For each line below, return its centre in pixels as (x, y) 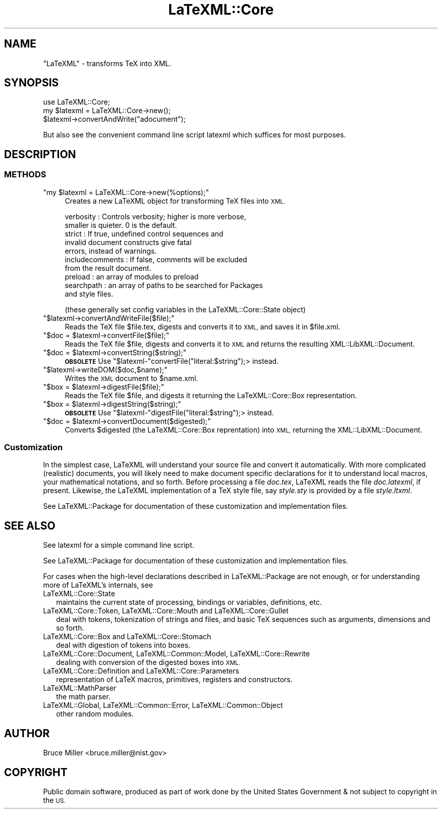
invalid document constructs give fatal (128, 242)
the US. (54, 800)
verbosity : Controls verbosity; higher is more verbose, (155, 216)
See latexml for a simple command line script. (119, 545)
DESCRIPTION (40, 154)
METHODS (25, 175)
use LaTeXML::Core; (76, 102)
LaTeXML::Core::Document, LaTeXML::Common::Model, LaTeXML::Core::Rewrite (176, 654)
